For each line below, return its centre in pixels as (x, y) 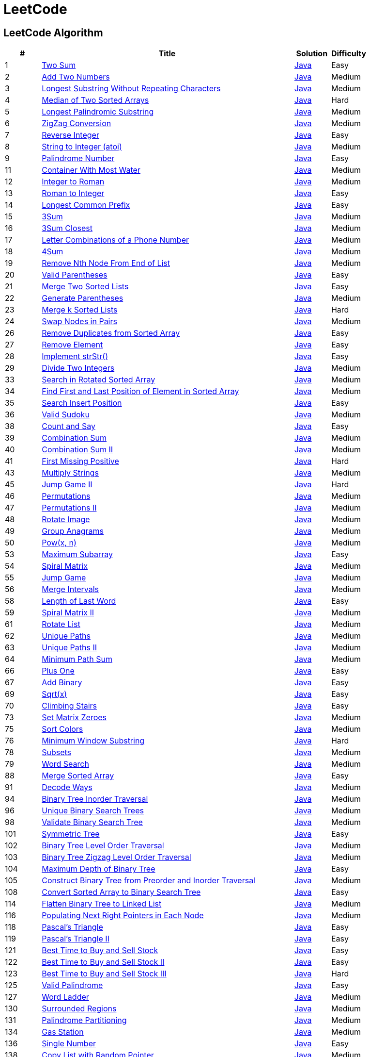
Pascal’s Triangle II (76, 939)
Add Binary (62, 683)
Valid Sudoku (66, 415)
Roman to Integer (73, 193)
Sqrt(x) (54, 694)
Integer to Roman (73, 182)
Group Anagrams (73, 531)
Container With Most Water (91, 170)
